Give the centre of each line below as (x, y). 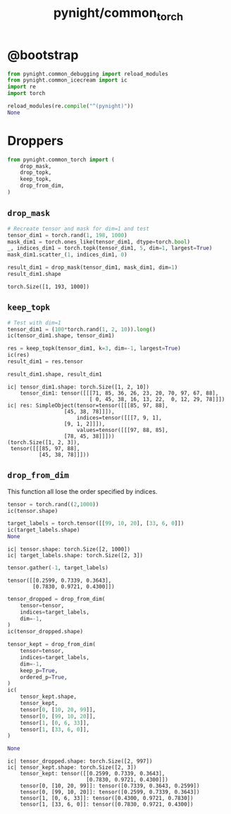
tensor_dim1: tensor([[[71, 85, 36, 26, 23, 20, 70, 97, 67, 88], (119, 393)
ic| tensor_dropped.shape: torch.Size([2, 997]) (80, 761)
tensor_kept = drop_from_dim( (52, 644)
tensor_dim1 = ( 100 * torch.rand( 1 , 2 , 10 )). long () (82, 329)
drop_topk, (36, 173)
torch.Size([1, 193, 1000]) (49, 286)
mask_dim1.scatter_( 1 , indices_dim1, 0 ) (68, 255)
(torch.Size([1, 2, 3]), (44, 442)
